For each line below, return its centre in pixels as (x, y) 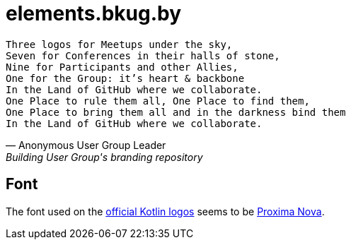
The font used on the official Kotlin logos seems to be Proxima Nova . (165, 211)
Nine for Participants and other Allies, (122, 67)
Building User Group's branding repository (104, 157)
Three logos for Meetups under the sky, (119, 44)
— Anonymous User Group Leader (86, 145)
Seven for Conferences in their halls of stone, (143, 55)
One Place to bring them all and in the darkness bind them (176, 112)
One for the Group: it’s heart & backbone (125, 78)
